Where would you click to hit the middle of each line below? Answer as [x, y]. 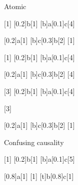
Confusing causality [34, 142]
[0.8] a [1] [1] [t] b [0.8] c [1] [39, 176]
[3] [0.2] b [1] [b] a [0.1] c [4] [39, 91]
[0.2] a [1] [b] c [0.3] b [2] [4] [39, 74]
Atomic [15, 6]
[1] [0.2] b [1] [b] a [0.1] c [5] [39, 159]
